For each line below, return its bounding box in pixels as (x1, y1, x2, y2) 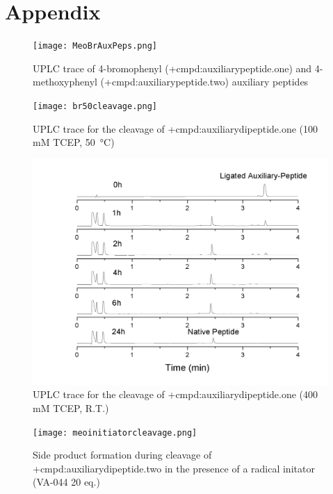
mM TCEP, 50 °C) (33, 135, 115, 149)
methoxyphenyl (33, 74, 97, 89)
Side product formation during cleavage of (33, 447, 212, 462)
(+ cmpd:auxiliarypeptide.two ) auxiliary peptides (100, 74, 309, 89)
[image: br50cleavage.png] (33, 101, 157, 111)
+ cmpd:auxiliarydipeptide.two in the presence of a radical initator (33, 461, 315, 475)
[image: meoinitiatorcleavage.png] (33, 427, 197, 438)
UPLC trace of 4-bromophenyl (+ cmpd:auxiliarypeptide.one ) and (33, 60, 312, 75)
